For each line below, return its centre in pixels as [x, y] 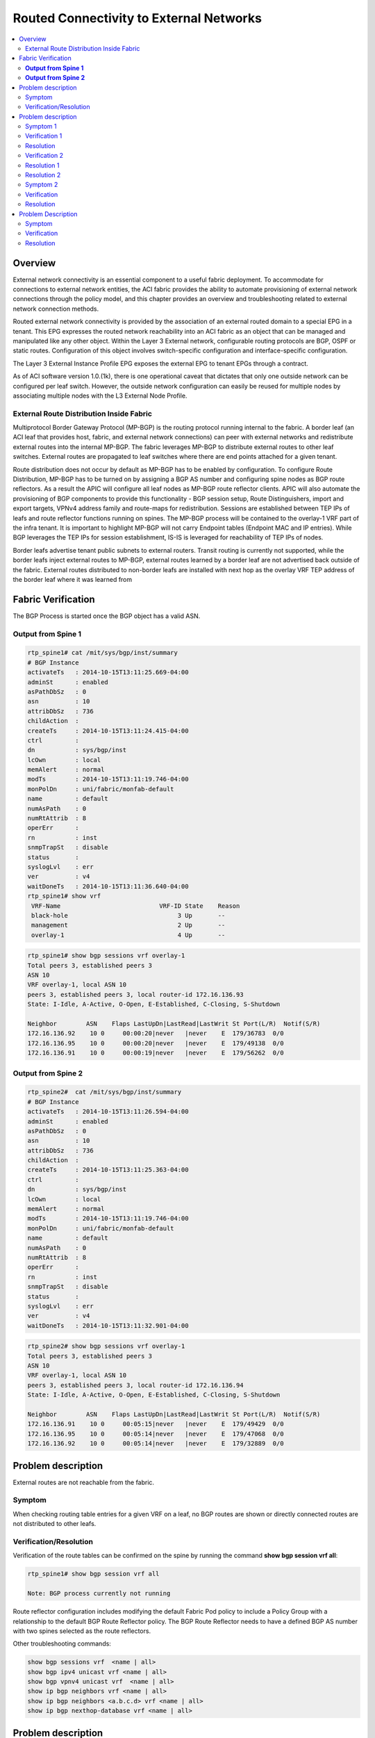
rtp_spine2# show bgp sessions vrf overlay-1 [106, 1346]
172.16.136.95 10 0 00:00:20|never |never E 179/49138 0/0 [156, 1043]
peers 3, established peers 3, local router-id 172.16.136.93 [135, 994]
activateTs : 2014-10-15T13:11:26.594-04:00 [108, 1112]
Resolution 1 [42, 165]
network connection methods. [56, 309]
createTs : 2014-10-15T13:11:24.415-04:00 [108, 731]
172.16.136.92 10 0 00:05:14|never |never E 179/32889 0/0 [156, 1444]
